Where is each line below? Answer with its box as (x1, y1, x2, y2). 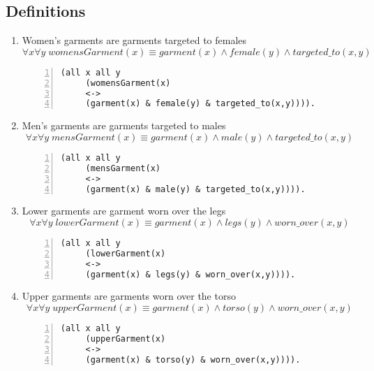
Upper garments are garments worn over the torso (22, 289, 236, 303)
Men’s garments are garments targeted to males (22, 118, 226, 133)
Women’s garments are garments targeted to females (22, 33, 247, 48)
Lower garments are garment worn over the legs (22, 203, 226, 218)
